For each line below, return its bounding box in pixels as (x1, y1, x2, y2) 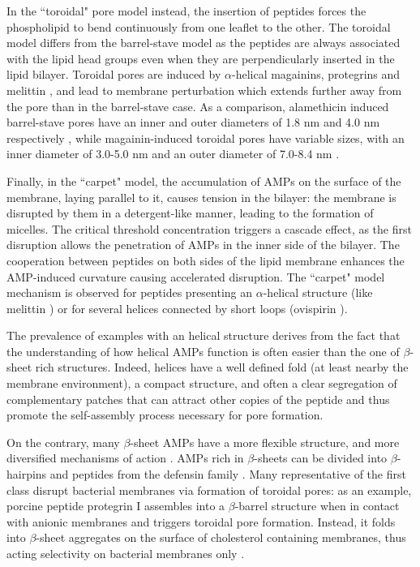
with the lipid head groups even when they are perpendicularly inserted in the (6, 49, 395, 67)
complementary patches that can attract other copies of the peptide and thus (6, 390, 390, 407)
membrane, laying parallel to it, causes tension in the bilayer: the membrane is (6, 188, 396, 205)
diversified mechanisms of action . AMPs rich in (6, 449, 244, 466)
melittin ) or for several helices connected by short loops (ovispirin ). (6, 299, 348, 316)
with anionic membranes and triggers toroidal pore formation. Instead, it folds (6, 513, 396, 530)
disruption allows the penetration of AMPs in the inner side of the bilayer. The (6, 236, 400, 253)
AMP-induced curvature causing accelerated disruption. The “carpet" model (6, 268, 385, 285)
